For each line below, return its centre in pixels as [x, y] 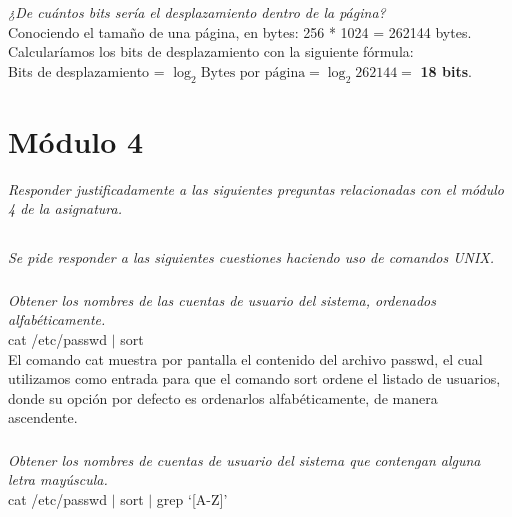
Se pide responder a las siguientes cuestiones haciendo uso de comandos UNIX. [251, 257]
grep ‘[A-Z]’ [192, 499]
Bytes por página [253, 72]
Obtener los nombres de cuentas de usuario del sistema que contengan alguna [244, 459]
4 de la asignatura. [65, 208]
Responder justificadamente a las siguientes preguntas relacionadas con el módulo [256, 188]
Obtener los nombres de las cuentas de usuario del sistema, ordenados [222, 299]
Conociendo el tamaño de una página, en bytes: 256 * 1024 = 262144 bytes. [240, 31]
